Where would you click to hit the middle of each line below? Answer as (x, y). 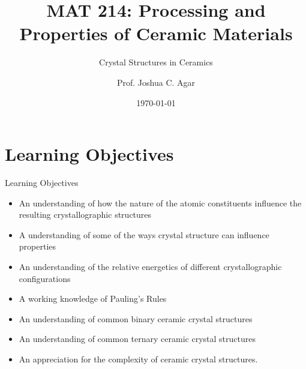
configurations (45, 278)
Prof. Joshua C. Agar (156, 82)
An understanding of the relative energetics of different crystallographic (150, 266)
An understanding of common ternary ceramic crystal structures (137, 339)
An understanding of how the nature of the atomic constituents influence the (160, 202)
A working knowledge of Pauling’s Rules (93, 298)
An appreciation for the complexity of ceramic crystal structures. (138, 358)
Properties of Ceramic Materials (156, 33)
